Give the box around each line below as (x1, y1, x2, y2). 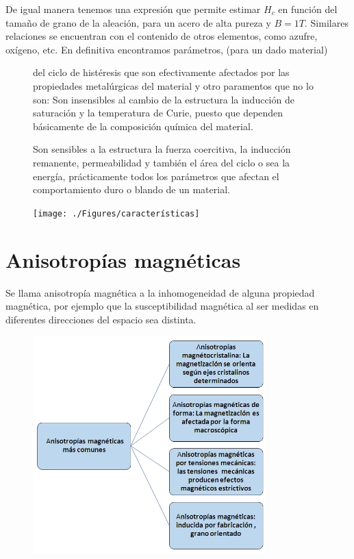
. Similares (305, 15, 349, 29)
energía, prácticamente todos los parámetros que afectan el (33, 169, 279, 183)
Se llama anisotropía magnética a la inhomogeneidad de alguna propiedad (5, 285, 315, 299)
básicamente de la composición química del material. (33, 119, 253, 133)
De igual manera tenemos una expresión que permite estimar (5, 2, 261, 16)
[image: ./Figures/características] (33, 208, 200, 219)
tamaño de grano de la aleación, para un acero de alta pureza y (5, 15, 271, 29)
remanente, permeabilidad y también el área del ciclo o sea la (33, 155, 290, 169)
